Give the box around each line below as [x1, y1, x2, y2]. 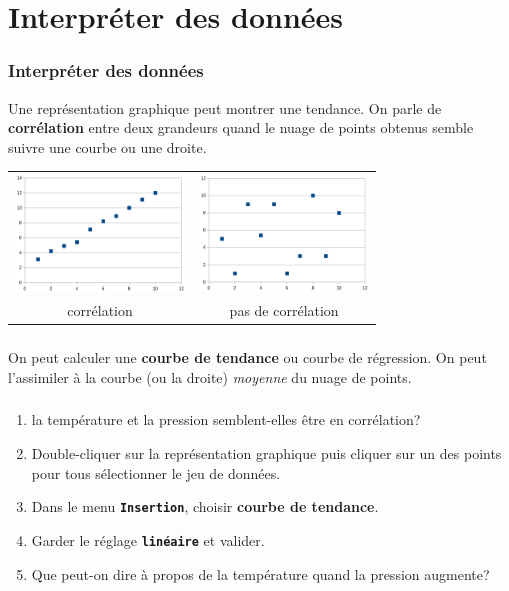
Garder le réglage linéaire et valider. [31, 529, 265, 550]
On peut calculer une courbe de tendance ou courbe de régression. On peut [8, 347, 487, 368]
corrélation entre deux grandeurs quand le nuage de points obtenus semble [8, 117, 474, 138]
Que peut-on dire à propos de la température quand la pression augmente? [31, 563, 490, 584]
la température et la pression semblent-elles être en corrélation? [31, 409, 421, 430]
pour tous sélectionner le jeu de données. [31, 462, 281, 483]
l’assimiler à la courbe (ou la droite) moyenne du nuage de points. [8, 366, 412, 387]
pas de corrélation [229, 300, 339, 321]
